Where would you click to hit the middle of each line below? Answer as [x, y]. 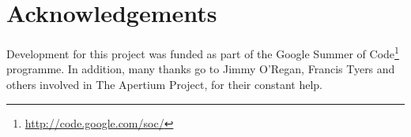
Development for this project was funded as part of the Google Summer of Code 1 [203, 52]
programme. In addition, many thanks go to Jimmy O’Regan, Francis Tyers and [201, 69]
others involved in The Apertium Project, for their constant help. [164, 84]
